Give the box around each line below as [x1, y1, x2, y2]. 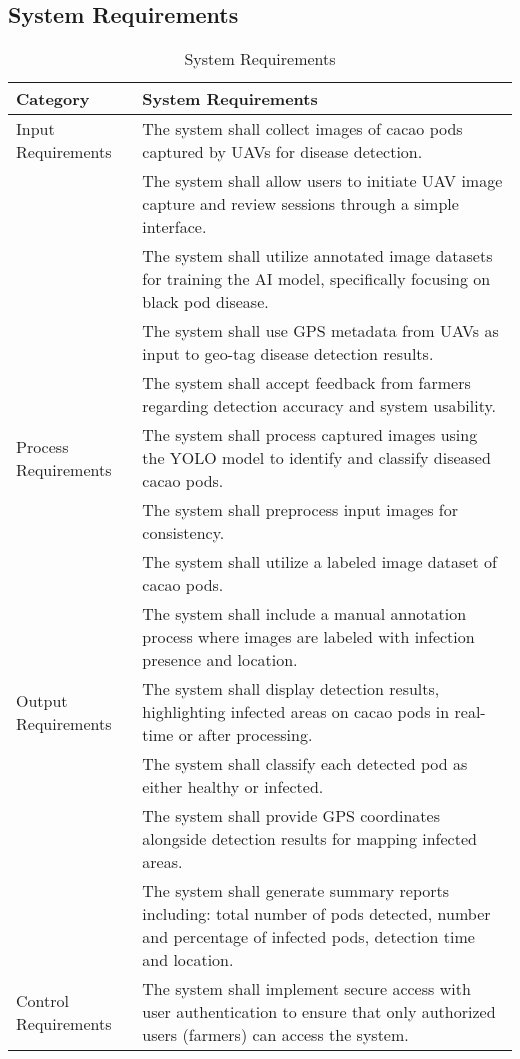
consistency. [142, 521, 225, 545]
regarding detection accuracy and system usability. [142, 394, 497, 418]
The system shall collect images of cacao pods [142, 117, 463, 141]
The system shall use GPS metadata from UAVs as [142, 319, 499, 343]
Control [16, 988, 69, 1012]
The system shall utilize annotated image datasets [142, 244, 493, 268]
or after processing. [178, 723, 313, 747]
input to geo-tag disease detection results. [142, 342, 434, 366]
